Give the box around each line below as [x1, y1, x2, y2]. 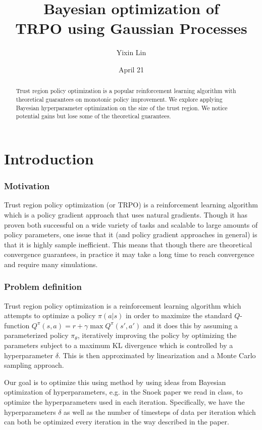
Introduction [4, 148, 94, 168]
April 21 [118, 64, 144, 74]
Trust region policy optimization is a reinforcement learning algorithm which [4, 300, 241, 311]
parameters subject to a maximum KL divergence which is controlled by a [4, 340, 233, 351]
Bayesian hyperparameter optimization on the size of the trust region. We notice [16, 103, 228, 112]
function [4, 320, 30, 330]
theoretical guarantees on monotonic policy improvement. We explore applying [16, 95, 223, 103]
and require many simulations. [4, 259, 98, 269]
